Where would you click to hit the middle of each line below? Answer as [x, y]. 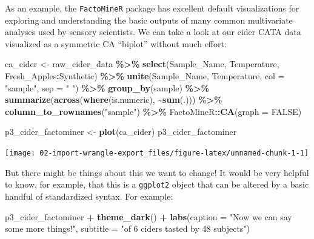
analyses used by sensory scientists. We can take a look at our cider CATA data [153, 32]
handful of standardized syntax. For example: [89, 196]
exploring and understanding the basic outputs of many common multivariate [149, 20]
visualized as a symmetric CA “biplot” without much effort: [116, 43]
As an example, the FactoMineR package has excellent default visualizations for [152, 8]
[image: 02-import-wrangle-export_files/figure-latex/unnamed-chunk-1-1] [157, 153]
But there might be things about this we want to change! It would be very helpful [157, 172]
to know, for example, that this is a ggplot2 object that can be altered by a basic [157, 184]
